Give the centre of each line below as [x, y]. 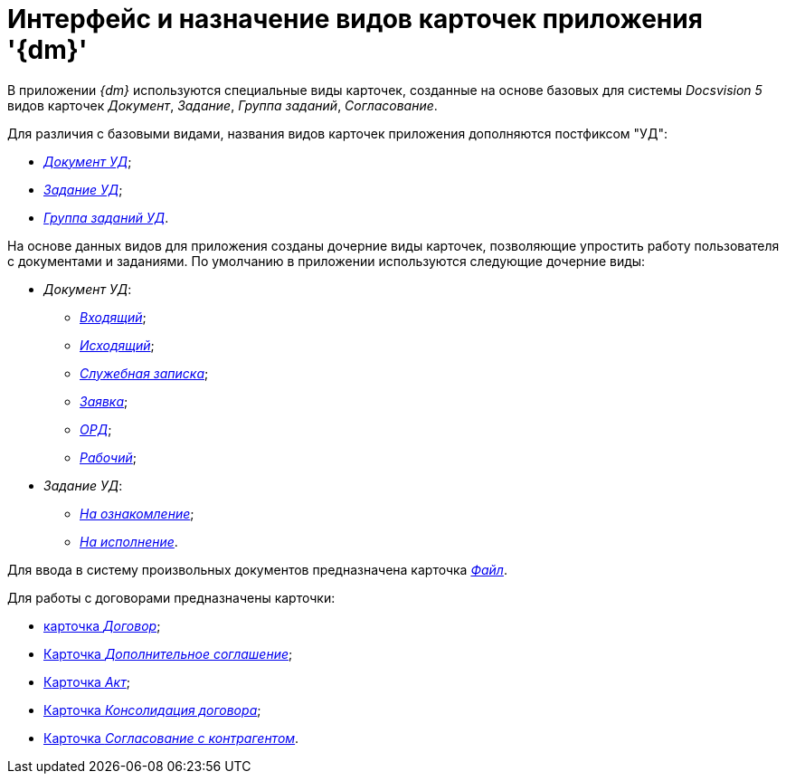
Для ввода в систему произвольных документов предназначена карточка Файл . [257, 569]
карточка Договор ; [102, 625]
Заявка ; [104, 401]
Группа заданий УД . [106, 217]
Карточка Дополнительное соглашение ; [168, 653]
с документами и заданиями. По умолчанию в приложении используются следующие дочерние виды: [327, 261]
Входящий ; [113, 317]
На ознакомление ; [137, 513]
